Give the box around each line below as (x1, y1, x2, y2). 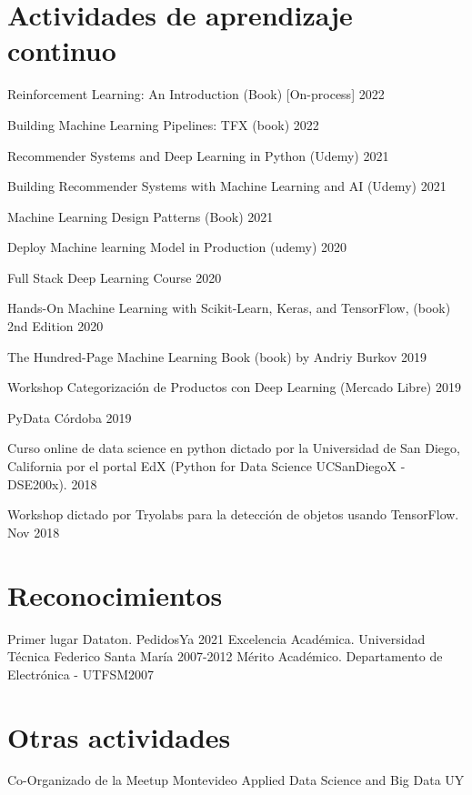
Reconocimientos (7, 576, 223, 613)
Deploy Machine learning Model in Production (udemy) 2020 (7, 237, 347, 257)
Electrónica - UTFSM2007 (7, 664, 155, 683)
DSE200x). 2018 (7, 474, 97, 493)
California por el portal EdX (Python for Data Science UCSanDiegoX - (7, 457, 406, 476)
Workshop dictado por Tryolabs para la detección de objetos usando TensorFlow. (7, 505, 459, 524)
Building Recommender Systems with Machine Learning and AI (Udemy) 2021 (7, 176, 447, 196)
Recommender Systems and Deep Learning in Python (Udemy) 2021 (7, 146, 389, 165)
